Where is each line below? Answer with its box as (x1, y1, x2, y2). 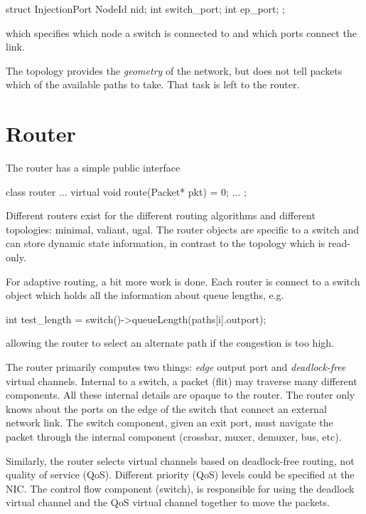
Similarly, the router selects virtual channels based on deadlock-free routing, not (6, 453, 355, 468)
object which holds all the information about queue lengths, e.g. (6, 288, 284, 303)
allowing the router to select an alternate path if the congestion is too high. (6, 335, 334, 350)
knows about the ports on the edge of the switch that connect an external (6, 401, 327, 416)
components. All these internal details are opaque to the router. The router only (6, 387, 355, 402)
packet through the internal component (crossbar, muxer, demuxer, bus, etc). (6, 429, 342, 444)
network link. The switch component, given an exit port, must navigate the (6, 415, 333, 430)
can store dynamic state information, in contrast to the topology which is (6, 236, 325, 251)
